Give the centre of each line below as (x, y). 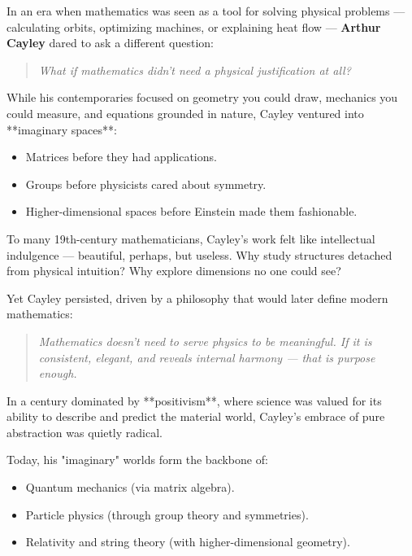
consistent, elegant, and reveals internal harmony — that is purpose (207, 357)
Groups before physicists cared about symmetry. (146, 184)
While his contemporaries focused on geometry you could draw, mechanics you (202, 97)
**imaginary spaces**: (62, 129)
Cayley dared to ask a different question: (110, 43)
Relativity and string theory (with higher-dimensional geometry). (188, 542)
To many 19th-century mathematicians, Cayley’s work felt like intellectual (191, 238)
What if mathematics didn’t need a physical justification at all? (195, 70)
